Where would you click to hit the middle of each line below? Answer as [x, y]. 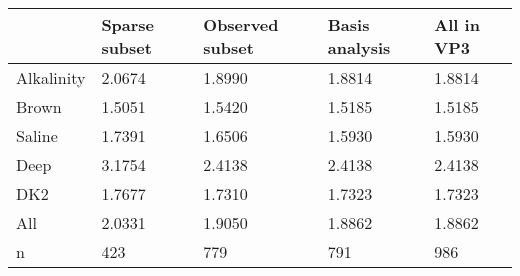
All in [457, 24]
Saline [37, 135]
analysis [359, 47]
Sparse [128, 24]
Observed [241, 24]
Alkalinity [51, 77]
